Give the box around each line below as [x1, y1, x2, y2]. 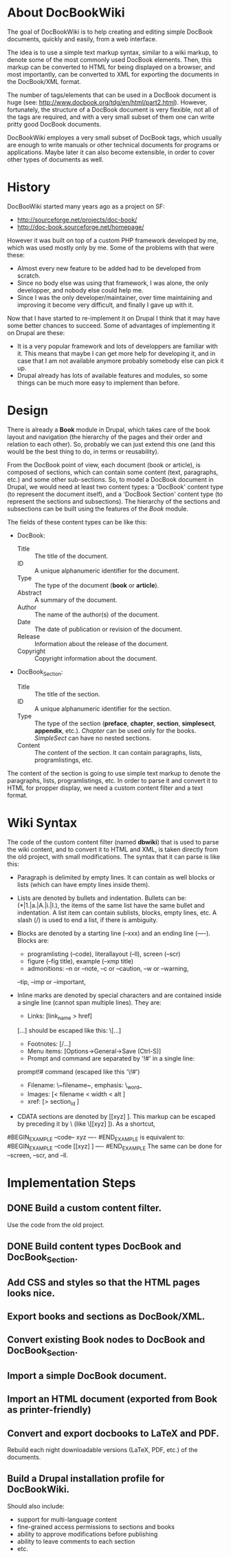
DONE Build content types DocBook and [7, 1240, 181, 1252]
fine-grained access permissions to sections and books [16, 1522, 175, 1530]
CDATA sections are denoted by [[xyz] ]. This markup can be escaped [16, 1112, 216, 1120]
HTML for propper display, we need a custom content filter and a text [7, 783, 203, 792]
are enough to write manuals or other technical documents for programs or [7, 140, 219, 149]
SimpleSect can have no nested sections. [34, 734, 152, 742]
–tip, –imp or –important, [16, 977, 86, 985]
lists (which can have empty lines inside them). [16, 880, 150, 888]
